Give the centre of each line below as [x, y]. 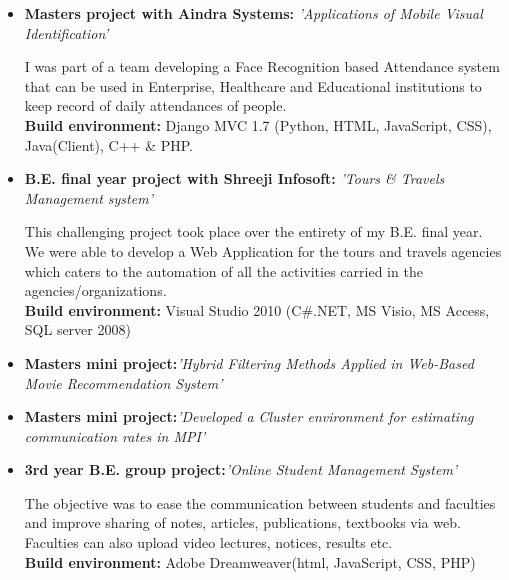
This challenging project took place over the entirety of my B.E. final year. [253, 231]
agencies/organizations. [95, 290]
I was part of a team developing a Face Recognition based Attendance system [262, 66]
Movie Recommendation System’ [123, 382]
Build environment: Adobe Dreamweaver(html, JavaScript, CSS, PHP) [250, 561]
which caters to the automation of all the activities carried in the [223, 270]
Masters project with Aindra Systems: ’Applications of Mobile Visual [253, 13]
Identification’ [66, 32]
